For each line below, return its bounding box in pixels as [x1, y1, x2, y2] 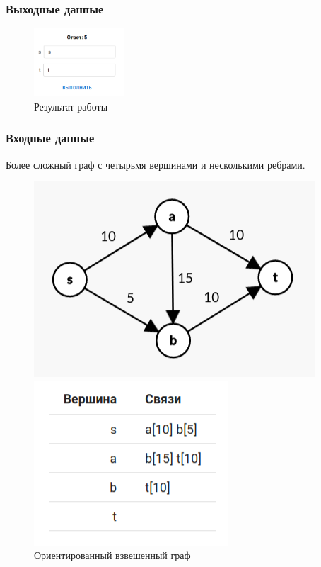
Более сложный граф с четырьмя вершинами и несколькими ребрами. [6, 157, 305, 172]
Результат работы [34, 99, 108, 113]
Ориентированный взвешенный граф [34, 548, 191, 563]
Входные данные [6, 129, 95, 147]
